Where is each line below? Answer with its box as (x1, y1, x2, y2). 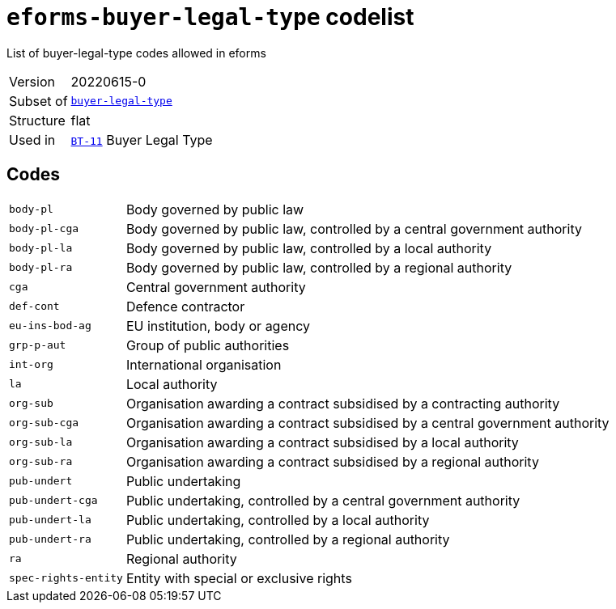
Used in (9, 131, 56, 148)
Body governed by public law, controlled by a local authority (125, 239, 492, 256)
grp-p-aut (9, 339, 66, 352)
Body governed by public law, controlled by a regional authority (125, 259, 512, 276)
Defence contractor (125, 298, 245, 315)
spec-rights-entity (9, 572, 123, 585)
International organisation (125, 356, 282, 373)
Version (9, 73, 55, 90)
